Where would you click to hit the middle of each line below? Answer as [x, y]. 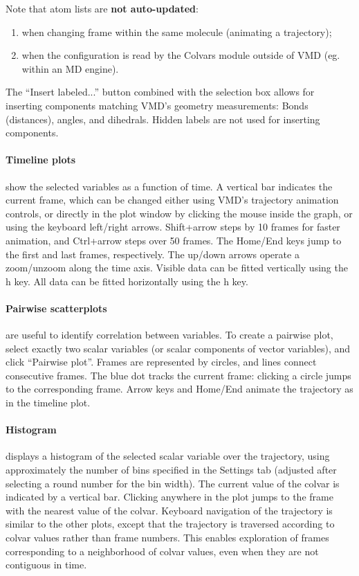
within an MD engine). [70, 68]
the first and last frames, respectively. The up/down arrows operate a [153, 254]
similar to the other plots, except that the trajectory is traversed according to [170, 524]
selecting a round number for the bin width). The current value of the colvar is [173, 483]
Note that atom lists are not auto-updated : [102, 8]
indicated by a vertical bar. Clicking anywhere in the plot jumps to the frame [169, 497]
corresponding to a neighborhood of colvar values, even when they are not [162, 551]
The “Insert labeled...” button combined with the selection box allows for [160, 92]
